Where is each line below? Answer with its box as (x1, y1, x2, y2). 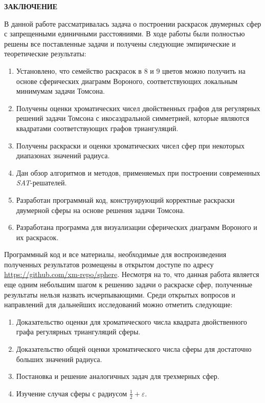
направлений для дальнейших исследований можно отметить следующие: (4, 299, 233, 310)
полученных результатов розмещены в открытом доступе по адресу (4, 259, 214, 269)
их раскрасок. (16, 231, 59, 242)
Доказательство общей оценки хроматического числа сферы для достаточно (16, 344, 252, 354)
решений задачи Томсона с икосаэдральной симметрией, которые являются (16, 113, 250, 123)
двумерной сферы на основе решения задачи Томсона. (16, 204, 185, 215)
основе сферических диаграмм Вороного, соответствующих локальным (16, 75, 238, 86)
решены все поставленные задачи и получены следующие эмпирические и (4, 38, 236, 49)
